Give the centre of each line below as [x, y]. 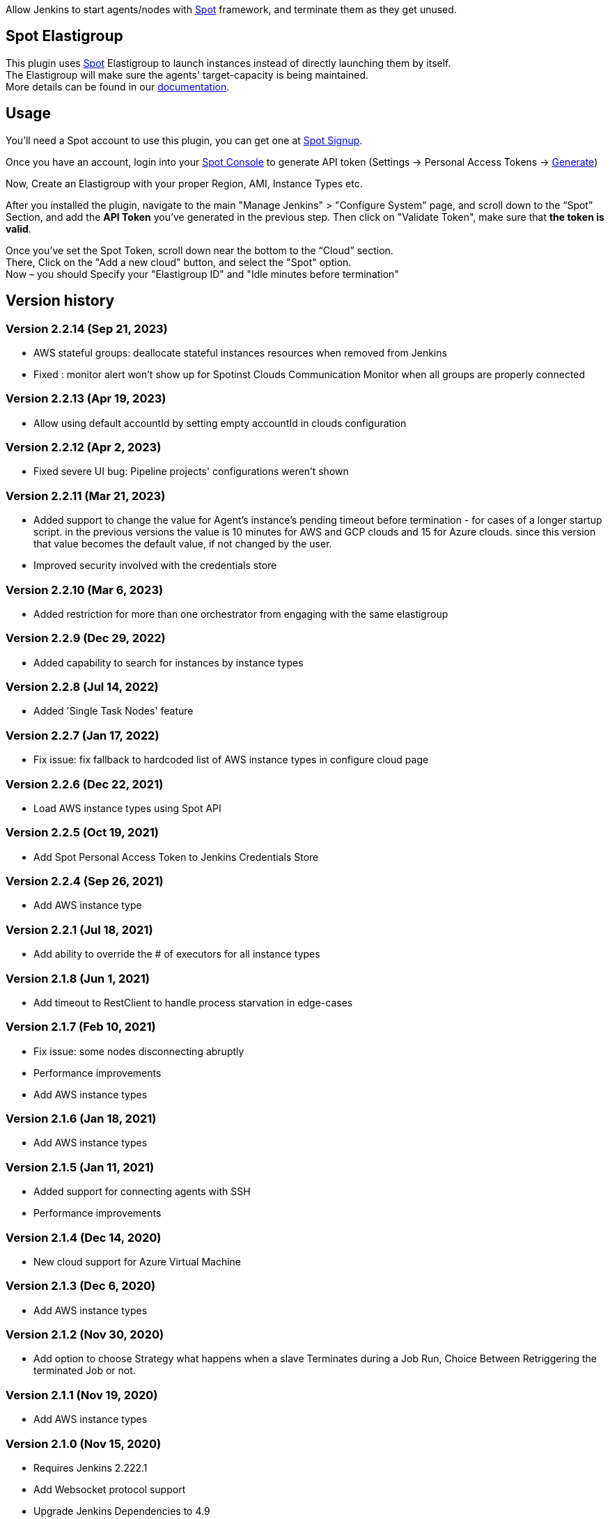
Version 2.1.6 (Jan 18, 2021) [81, 1119]
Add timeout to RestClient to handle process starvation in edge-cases [193, 1002]
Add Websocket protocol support [110, 1489]
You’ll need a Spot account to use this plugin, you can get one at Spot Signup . [184, 140]
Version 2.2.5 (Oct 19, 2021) [82, 833]
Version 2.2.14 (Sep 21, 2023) [87, 328]
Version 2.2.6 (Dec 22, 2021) [85, 784]
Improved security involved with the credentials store [155, 566]
